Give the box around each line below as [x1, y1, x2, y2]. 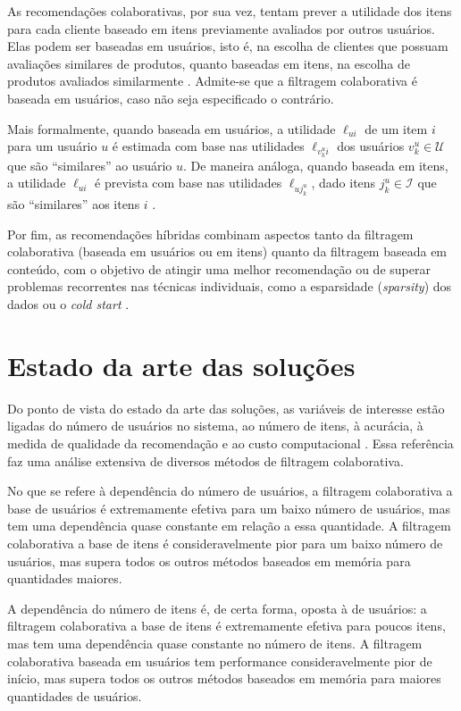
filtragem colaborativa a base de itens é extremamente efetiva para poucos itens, [7, 616, 446, 635]
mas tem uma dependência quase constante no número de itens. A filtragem [7, 633, 423, 652]
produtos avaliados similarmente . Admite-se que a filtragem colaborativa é [7, 71, 417, 90]
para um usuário [7, 137, 97, 155]
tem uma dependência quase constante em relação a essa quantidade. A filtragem [7, 516, 451, 535]
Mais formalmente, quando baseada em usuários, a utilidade [7, 119, 336, 138]
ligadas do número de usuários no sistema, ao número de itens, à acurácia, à [7, 416, 423, 435]
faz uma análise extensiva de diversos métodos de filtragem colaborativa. [7, 451, 404, 470]
